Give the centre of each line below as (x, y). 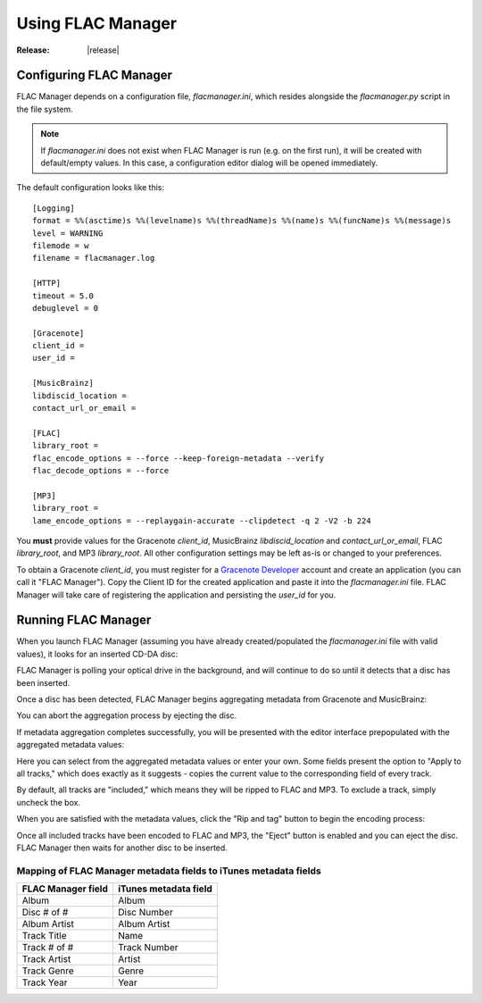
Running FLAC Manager (84, 620)
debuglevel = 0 (66, 308)
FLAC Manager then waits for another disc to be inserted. (122, 848)
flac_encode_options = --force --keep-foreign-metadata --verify (179, 458)
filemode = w (61, 245)
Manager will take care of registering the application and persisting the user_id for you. (176, 595)
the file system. (45, 109)
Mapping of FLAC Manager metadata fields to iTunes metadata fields (169, 871)
